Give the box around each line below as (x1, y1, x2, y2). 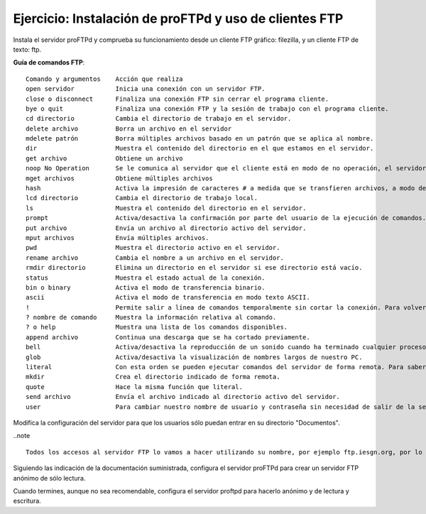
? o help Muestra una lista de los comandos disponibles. (26, 323, 288, 332)
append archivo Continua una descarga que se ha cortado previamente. (26, 333, 310, 341)
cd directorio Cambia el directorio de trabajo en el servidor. (26, 114, 292, 123)
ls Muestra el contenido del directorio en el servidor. (26, 204, 307, 212)
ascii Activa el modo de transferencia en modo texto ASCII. (26, 293, 310, 302)
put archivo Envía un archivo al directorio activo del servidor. (26, 224, 307, 232)
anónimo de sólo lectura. (13, 474, 86, 482)
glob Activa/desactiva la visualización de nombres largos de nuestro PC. (26, 353, 363, 361)
